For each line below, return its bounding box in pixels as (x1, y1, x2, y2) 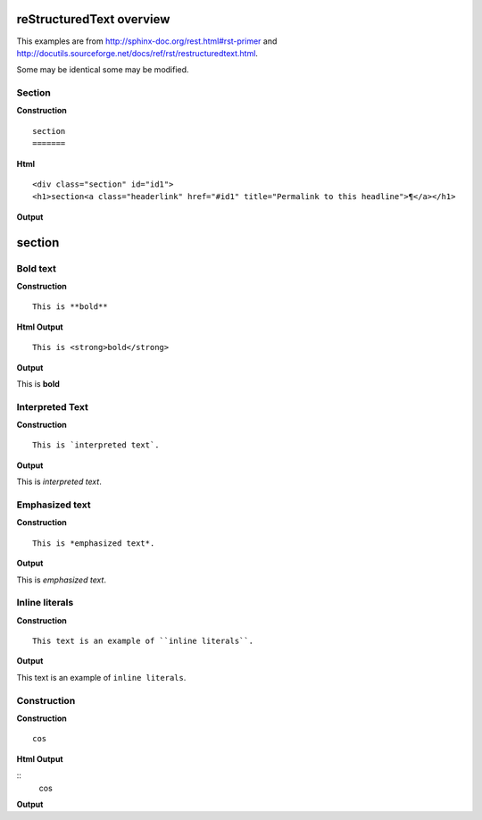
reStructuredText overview (16, 12, 170, 27)
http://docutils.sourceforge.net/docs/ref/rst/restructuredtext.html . (16, 47, 259, 58)
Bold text (16, 262, 57, 274)
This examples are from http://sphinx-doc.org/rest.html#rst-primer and (16, 36, 278, 46)
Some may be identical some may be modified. (16, 64, 189, 75)
